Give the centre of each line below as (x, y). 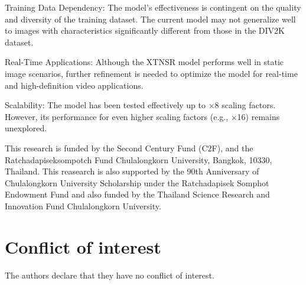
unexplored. (26, 128)
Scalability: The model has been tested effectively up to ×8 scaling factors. (140, 105)
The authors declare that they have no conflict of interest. (110, 275)
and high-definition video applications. (74, 85)
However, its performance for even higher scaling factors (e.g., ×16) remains (142, 116)
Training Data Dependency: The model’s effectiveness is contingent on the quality (153, 7)
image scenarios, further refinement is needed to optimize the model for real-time (151, 73)
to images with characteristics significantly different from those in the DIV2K (145, 30)
